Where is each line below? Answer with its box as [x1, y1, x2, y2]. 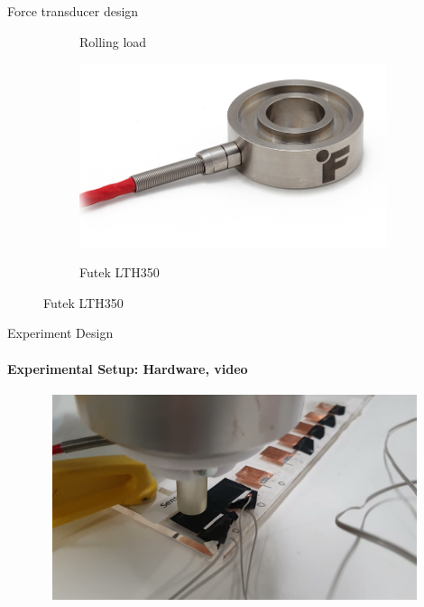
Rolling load [79, 32, 147, 51]
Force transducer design [7, 2, 139, 20]
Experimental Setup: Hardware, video [7, 359, 248, 378]
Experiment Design [7, 323, 114, 342]
